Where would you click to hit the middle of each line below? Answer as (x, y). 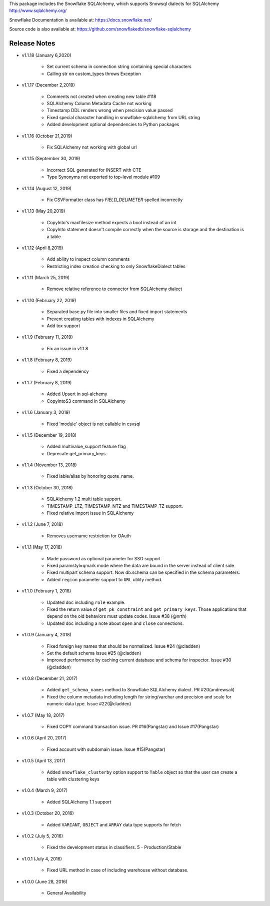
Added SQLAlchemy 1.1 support (79, 802)
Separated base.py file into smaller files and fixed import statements (117, 312)
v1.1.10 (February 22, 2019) (49, 300)
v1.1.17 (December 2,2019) (48, 85)
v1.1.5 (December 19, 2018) (49, 435)
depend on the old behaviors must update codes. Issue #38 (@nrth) (117, 616)
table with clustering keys (73, 779)
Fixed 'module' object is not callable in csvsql (93, 424)
